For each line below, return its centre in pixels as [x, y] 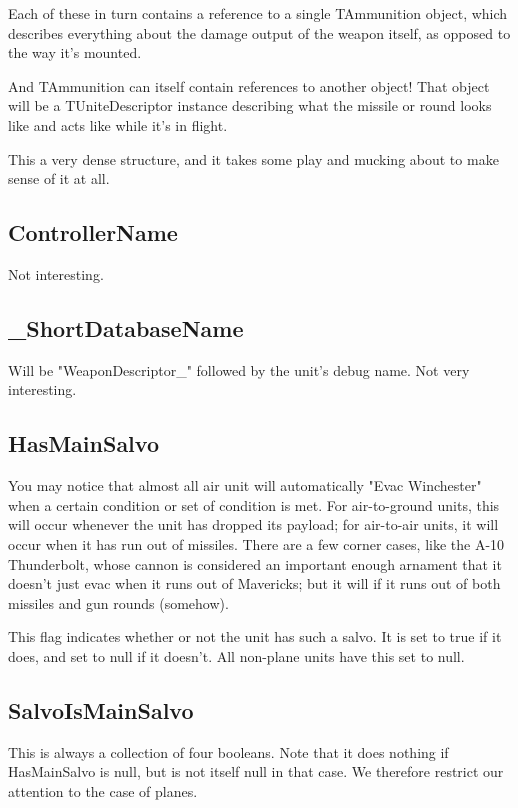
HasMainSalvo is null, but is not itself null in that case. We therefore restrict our [256, 771]
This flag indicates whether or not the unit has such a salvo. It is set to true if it [255, 636]
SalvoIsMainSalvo [101, 709]
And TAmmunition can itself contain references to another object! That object [249, 85]
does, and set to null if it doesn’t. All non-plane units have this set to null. [236, 655]
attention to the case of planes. [103, 790]
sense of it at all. [59, 178]
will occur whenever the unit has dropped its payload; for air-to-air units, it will [253, 524]
